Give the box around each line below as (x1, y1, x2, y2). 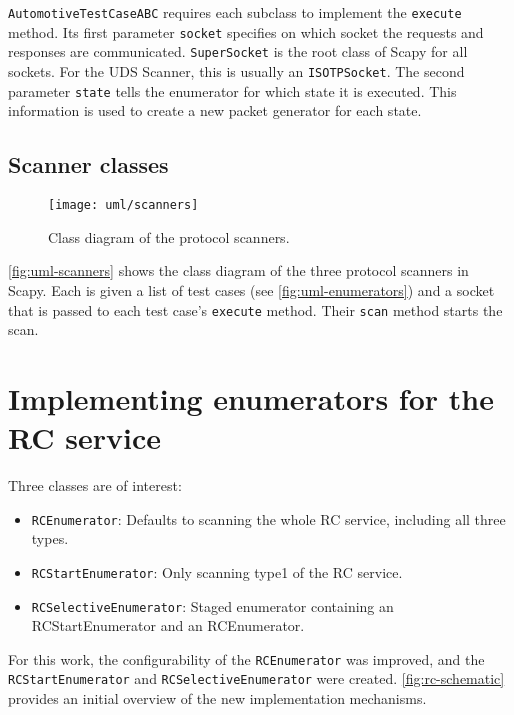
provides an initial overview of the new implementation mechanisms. (8, 688, 427, 709)
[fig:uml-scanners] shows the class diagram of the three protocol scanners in (8, 260, 469, 281)
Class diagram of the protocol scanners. (48, 226, 290, 247)
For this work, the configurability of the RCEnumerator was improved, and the (8, 648, 485, 669)
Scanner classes (8, 149, 169, 180)
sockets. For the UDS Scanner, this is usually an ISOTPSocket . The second (8, 60, 465, 81)
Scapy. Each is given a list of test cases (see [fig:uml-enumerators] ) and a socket (8, 279, 495, 300)
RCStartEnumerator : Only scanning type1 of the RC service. (31, 561, 403, 582)
